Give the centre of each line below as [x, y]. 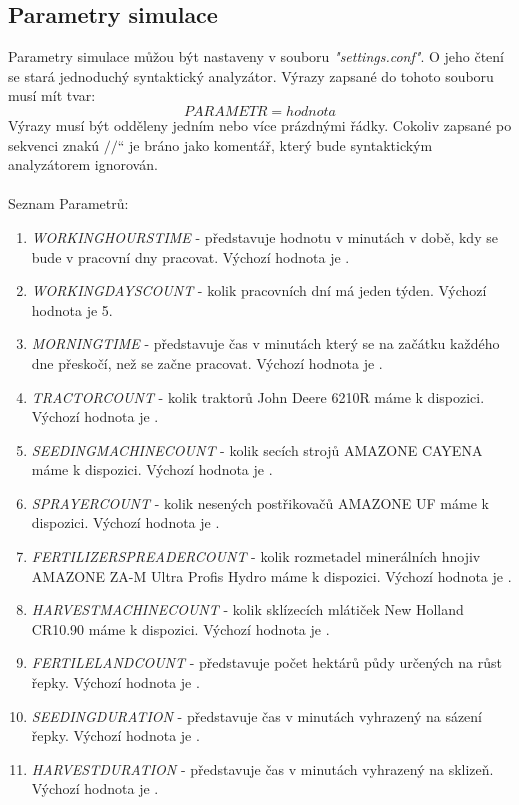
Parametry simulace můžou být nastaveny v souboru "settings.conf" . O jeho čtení [256, 56]
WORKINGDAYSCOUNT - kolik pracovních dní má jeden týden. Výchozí [259, 290]
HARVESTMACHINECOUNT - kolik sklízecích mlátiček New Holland [247, 609]
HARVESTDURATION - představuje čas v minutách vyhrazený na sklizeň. [262, 768]
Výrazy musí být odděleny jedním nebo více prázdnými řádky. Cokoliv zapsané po [260, 124]
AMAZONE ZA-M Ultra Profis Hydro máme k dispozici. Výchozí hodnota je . [271, 575]
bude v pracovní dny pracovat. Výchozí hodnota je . [190, 256]
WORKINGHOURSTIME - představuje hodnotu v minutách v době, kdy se [264, 236]
